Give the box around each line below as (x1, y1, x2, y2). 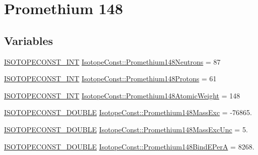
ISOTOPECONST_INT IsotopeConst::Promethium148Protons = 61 (4, 73, 217, 84)
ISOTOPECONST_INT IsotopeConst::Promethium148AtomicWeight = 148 (4, 90, 240, 100)
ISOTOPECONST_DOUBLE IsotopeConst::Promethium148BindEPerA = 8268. (4, 141, 254, 151)
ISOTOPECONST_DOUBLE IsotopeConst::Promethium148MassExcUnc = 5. (4, 124, 248, 134)
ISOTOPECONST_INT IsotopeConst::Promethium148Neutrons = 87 (4, 56, 221, 67)
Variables (4, 32, 53, 48)
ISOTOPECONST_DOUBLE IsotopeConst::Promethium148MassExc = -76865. (4, 107, 252, 118)
